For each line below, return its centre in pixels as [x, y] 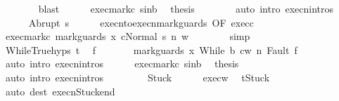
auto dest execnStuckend [60, 91]
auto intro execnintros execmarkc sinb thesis [122, 63]
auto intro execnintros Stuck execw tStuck [137, 77]
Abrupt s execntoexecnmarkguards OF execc [141, 22]
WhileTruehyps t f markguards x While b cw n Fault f [151, 49]
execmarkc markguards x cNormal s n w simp [128, 36]
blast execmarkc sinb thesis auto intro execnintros [186, 8]
